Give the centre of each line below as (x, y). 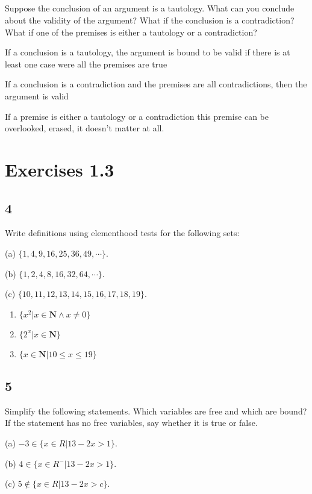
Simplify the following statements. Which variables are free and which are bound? (156, 411)
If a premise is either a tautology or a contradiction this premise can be (137, 116)
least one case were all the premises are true (86, 64)
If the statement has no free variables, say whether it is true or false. (131, 423)
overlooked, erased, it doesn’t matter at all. (85, 128)
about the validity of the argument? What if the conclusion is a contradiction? (150, 20)
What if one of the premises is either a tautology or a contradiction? (131, 32)
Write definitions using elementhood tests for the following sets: (122, 233)
